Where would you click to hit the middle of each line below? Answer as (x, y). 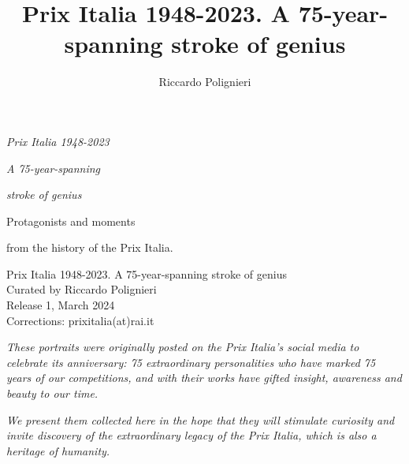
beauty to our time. (52, 393)
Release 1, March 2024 (61, 305)
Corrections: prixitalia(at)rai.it (80, 320)
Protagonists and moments (71, 221)
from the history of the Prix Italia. (90, 247)
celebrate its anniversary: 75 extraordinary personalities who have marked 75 (191, 362)
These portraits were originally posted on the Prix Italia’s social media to (183, 347)
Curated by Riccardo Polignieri (82, 289)
